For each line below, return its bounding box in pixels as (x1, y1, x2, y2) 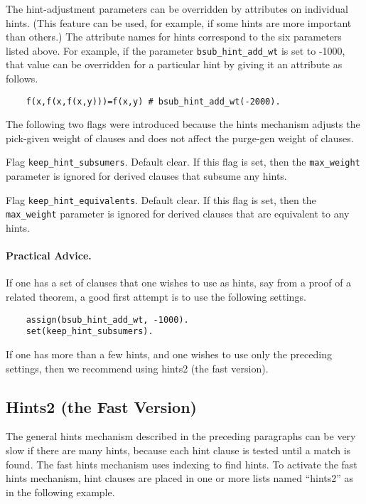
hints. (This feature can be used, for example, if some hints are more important (6, 15, 352, 30)
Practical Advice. (6, 248, 92, 263)
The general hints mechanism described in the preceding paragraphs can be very (6, 429, 356, 444)
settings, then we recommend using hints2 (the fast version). (6, 360, 269, 375)
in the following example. (6, 484, 115, 499)
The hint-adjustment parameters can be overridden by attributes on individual (6, 1, 348, 16)
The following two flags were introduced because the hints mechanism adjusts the (6, 117, 360, 132)
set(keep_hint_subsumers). (26, 326, 154, 337)
